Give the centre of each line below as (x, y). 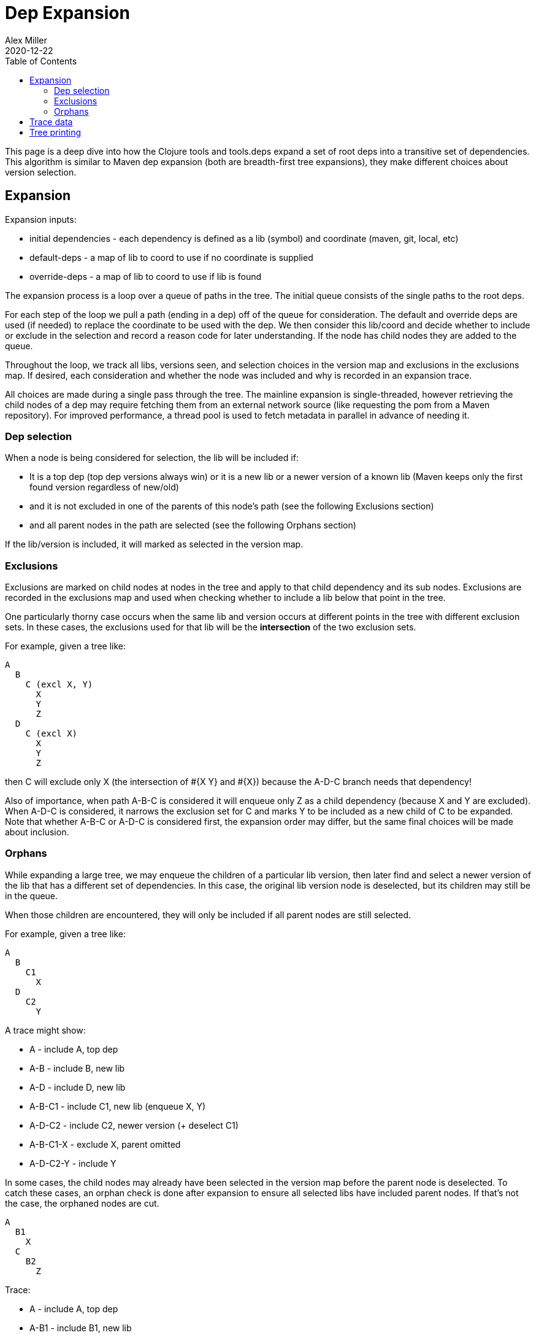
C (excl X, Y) (59, 685)
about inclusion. (37, 832)
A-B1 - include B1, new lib (81, 1328)
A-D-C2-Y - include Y (73, 1163)
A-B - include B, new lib (77, 1068)
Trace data (51, 122)
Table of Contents (41, 61)
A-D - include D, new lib (78, 1087)
